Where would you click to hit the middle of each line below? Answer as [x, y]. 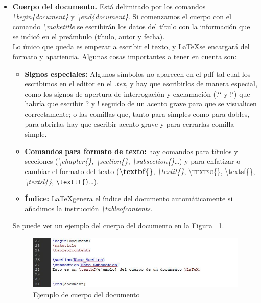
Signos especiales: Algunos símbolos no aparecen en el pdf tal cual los [138, 73]
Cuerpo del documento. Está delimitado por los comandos [109, 6]
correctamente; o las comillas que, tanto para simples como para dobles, [137, 113]
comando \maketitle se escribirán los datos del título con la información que [131, 26]
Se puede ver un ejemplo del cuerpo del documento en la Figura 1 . [118, 225]
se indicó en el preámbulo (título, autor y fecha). [89, 36]
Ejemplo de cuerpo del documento [86, 294]
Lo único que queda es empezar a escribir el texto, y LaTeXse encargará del [131, 46]
